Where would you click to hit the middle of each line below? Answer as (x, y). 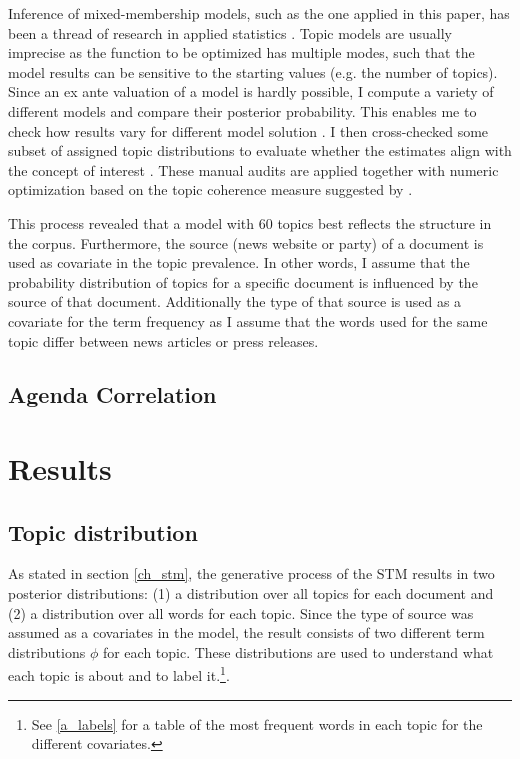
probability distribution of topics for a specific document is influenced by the (243, 281)
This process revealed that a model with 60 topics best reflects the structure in (250, 222)
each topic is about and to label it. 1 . (119, 674)
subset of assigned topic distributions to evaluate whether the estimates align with (260, 150)
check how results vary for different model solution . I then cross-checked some (248, 130)
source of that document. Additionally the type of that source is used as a (235, 301)
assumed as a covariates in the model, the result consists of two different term (246, 632)
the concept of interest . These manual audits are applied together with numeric (253, 169)
